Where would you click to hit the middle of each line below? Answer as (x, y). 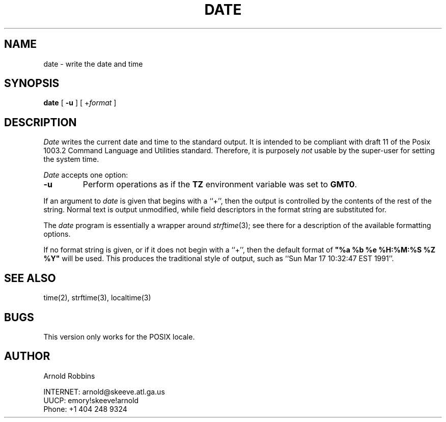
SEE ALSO (30, 278)
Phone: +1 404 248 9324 (85, 409)
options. (57, 234)
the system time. (71, 159)
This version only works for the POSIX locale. (119, 336)
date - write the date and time (93, 64)
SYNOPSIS (32, 83)
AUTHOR (27, 356)
